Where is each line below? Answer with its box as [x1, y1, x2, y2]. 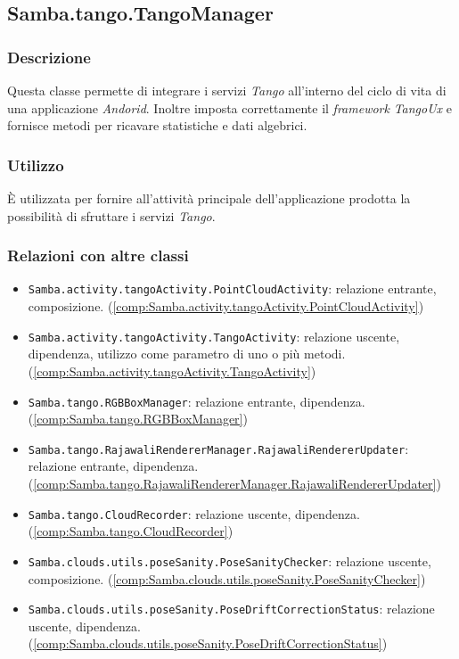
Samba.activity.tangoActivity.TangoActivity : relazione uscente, [28, 326, 400, 345]
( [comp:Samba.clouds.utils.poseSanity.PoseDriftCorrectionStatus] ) [28, 634, 388, 653]
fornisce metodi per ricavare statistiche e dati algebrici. [7, 116, 307, 135]
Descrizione [7, 45, 91, 68]
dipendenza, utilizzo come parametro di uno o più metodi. [28, 344, 346, 363]
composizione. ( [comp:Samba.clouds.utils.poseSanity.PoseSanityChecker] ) [28, 569, 426, 588]
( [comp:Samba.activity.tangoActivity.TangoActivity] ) [28, 361, 316, 380]
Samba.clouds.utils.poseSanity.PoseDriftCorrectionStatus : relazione [28, 599, 435, 618]
